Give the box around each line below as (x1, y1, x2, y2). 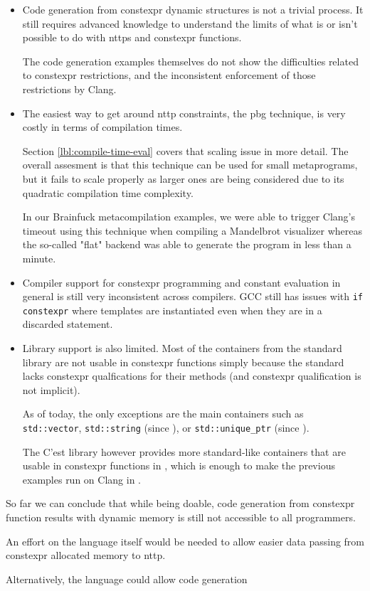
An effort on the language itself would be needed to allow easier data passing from (6, 533, 365, 548)
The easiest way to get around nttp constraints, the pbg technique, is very (22, 105, 346, 120)
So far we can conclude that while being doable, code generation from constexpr (6, 496, 355, 511)
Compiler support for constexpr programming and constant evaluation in (22, 275, 341, 289)
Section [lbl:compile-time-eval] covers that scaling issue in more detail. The (22, 143, 349, 158)
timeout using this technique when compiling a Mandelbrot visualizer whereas (22, 223, 363, 238)
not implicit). (22, 382, 80, 397)
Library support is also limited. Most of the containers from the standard (22, 341, 342, 355)
